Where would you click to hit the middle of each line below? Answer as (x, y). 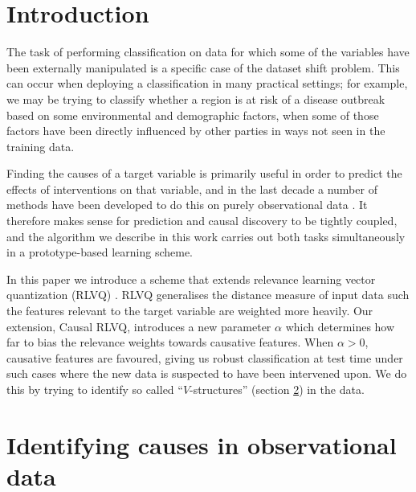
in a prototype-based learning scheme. (100, 252)
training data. (41, 146)
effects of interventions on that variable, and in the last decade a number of (192, 189)
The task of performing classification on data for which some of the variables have (208, 52)
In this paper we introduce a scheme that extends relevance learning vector (191, 279)
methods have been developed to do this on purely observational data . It (187, 205)
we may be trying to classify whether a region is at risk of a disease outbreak (196, 98)
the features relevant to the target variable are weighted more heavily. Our (190, 311)
